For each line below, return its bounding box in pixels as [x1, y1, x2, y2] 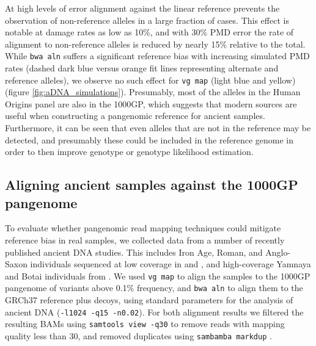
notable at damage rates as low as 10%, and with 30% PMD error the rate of [5, 26, 294, 38]
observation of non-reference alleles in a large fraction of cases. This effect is [5, 13, 289, 26]
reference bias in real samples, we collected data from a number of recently [5, 234, 285, 247]
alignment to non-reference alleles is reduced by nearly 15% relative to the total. [5, 37, 306, 50]
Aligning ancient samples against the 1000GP [5, 175, 298, 194]
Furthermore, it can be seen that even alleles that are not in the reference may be [5, 121, 311, 134]
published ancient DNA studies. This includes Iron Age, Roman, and [5, 245, 263, 258]
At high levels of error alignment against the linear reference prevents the [5, 2, 280, 14]
